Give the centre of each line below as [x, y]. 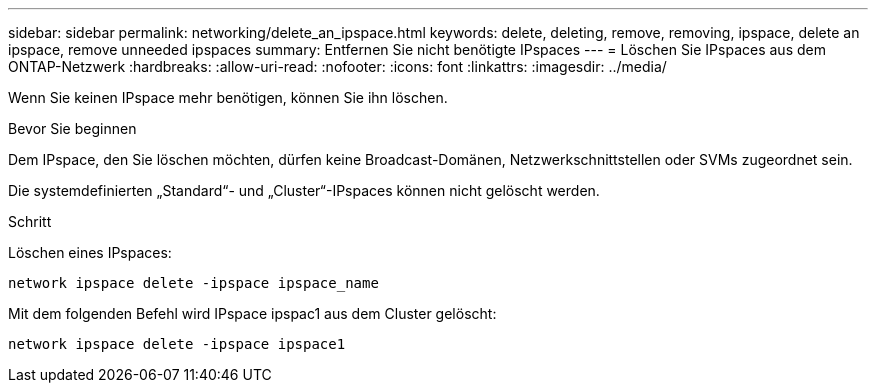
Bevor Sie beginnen [72, 128]
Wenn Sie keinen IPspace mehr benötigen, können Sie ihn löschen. [228, 97]
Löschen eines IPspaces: [90, 252]
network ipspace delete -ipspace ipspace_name [193, 283]
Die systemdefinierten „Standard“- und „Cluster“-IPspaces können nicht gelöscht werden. [304, 190]
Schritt [30, 221]
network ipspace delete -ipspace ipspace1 [177, 344]
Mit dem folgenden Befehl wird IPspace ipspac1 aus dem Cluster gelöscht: [252, 313]
